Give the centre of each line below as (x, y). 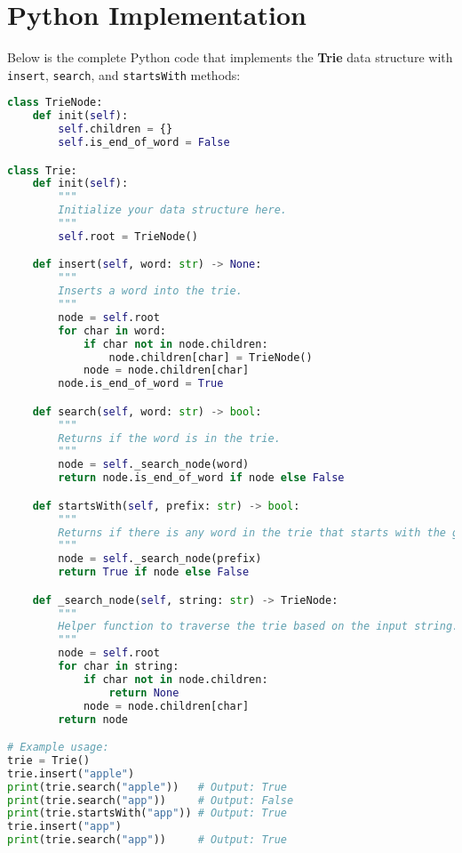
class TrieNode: (55, 103)
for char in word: (112, 330)
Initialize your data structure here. (172, 210)
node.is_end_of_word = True (141, 384)
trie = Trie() (49, 760)
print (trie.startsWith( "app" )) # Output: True (147, 813)
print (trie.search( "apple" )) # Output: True (147, 787)
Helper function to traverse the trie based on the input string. (259, 627)
